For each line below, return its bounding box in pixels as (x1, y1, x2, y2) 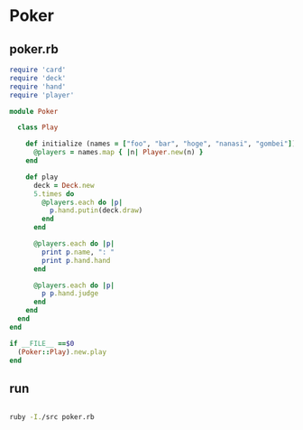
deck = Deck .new (32, 181, 95, 190)
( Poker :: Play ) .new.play (17, 347, 106, 357)
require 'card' (9, 65, 67, 74)
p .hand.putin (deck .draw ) (49, 206, 143, 215)
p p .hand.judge (41, 289, 99, 298)
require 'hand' (9, 82, 67, 91)
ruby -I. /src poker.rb (9, 413, 95, 422)
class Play (17, 123, 59, 132)
